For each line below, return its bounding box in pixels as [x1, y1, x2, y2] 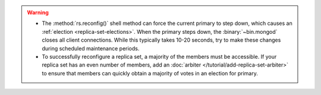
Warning [27, 9, 49, 16]
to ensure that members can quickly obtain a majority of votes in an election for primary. [42, 69, 258, 77]
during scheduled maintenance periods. [42, 45, 140, 52]
